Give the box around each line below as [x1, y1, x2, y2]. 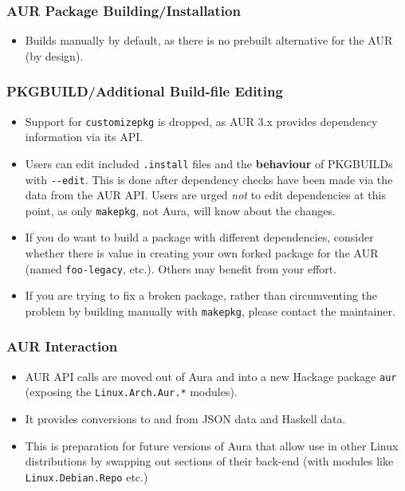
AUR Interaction [6, 336, 118, 356]
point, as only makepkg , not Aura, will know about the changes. [25, 202, 336, 218]
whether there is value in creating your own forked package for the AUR [25, 245, 379, 261]
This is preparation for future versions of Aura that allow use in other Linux [25, 437, 399, 454]
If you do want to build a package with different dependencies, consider [25, 229, 374, 245]
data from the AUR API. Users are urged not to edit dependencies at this [25, 187, 386, 203]
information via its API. [25, 128, 144, 145]
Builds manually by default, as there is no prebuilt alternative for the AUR [25, 32, 393, 49]
